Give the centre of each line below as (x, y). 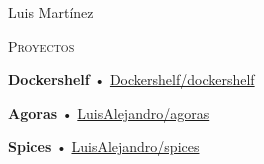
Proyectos (41, 45)
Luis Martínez (51, 12)
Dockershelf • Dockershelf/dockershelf (131, 79)
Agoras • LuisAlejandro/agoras (109, 112)
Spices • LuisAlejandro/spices (104, 146)
